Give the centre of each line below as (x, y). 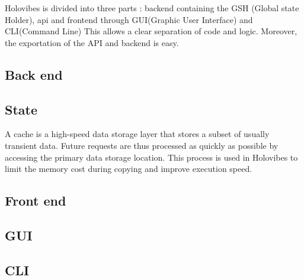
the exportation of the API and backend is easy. (92, 42)
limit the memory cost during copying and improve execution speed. (129, 169)
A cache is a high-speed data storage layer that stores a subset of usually (137, 134)
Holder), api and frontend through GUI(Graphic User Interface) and (129, 19)
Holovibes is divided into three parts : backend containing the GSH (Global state (152, 8)
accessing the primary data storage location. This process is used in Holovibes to (151, 157)
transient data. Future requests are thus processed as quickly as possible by (142, 145)
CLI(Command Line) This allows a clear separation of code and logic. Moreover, (151, 31)
